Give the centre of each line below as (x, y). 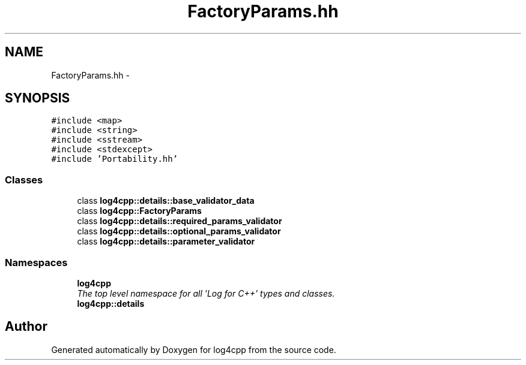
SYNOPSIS (38, 98)
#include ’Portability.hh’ (115, 159)
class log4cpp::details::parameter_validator (166, 242)
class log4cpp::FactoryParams (139, 211)
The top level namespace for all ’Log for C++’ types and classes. (206, 293)
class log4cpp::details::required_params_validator (180, 221)
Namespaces (36, 262)
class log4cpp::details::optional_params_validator (179, 231)
